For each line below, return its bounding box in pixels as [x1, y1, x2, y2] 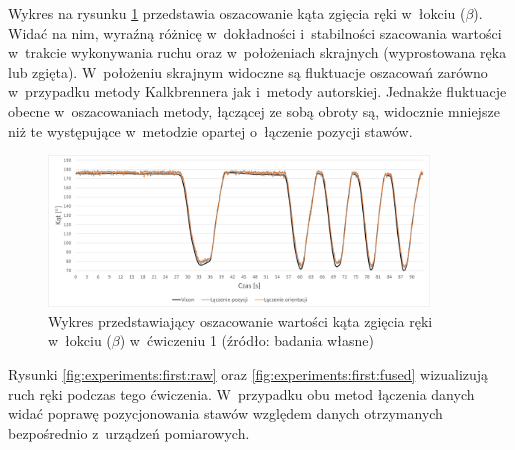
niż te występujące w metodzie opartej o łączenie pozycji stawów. [8, 120, 413, 141]
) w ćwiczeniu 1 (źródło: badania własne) [119, 330, 374, 351]
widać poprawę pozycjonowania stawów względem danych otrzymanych [8, 403, 443, 424]
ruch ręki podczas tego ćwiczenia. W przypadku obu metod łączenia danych [8, 383, 475, 404]
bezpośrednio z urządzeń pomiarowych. [8, 422, 250, 443]
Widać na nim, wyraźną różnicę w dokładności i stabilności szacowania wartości [8, 22, 502, 43]
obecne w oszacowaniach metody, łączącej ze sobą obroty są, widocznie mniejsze [8, 100, 500, 121]
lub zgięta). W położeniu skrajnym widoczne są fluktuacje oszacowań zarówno [8, 61, 488, 82]
